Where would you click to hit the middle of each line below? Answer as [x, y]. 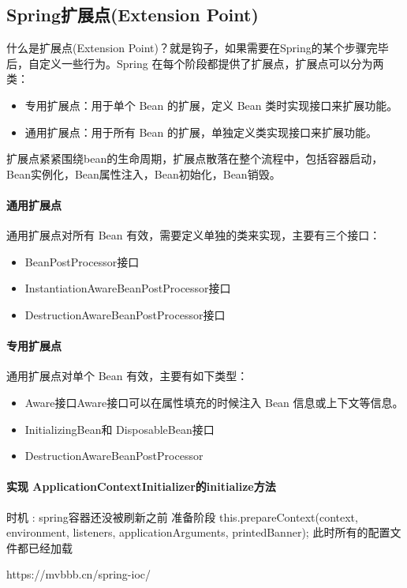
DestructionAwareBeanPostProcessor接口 [125, 314]
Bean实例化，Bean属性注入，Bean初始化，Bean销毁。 [144, 173]
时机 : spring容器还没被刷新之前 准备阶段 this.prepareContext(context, [182, 516]
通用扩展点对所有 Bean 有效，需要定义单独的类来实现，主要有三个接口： [194, 235]
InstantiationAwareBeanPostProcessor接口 [128, 288]
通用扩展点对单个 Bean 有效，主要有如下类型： [127, 376]
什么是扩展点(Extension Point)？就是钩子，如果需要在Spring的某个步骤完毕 [198, 48]
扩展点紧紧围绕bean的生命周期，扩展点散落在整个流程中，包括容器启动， [195, 158]
